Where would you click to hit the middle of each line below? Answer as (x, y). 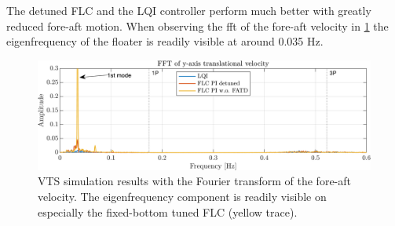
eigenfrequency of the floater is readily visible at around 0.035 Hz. (165, 41)
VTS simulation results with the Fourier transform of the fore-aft (194, 181)
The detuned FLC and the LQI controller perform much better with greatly (189, 10)
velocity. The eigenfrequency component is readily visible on (182, 196)
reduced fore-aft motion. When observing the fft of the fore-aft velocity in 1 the (197, 26)
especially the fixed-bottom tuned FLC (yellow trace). (168, 211)
